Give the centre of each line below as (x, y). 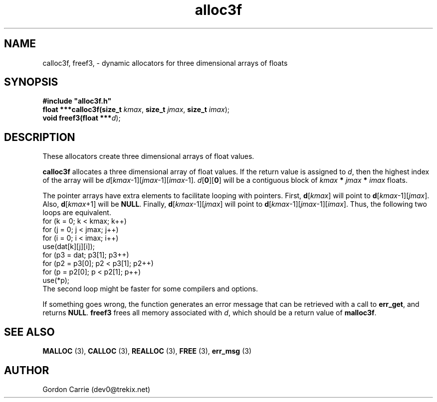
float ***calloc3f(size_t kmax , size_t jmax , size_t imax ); (136, 110)
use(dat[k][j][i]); (69, 247)
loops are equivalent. (77, 213)
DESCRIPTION (40, 137)
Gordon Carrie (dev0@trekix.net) (97, 389)
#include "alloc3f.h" (77, 101)
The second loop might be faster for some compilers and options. (150, 289)
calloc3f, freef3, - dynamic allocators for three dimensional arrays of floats (165, 63)
